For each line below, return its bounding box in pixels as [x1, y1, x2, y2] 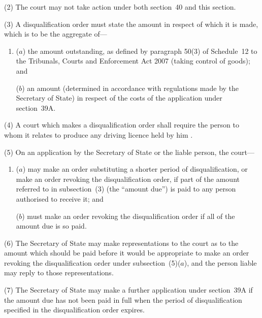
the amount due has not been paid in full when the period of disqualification [4, 294, 242, 305]
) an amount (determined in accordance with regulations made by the [22, 82, 239, 93]
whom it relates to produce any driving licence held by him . [4, 129, 193, 140]
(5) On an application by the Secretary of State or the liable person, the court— [4, 146, 255, 157]
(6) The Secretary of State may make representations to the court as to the [4, 237, 239, 248]
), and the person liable [184, 257, 257, 268]
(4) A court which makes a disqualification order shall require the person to [4, 119, 239, 130]
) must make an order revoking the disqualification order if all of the [22, 210, 235, 221]
